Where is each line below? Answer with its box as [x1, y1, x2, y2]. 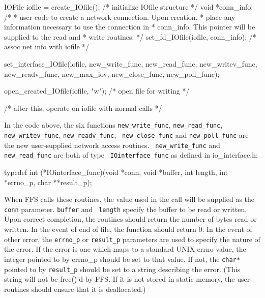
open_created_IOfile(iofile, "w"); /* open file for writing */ [4, 85, 190, 96]
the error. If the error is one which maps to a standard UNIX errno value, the [4, 244, 246, 254]
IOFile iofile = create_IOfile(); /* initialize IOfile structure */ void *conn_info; [4, 2, 253, 12]
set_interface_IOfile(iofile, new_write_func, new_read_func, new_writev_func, [4, 58, 257, 69]
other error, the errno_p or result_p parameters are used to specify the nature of [4, 233, 260, 244]
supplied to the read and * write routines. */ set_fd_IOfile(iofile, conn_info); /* [4, 31, 256, 42]
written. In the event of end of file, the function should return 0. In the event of [4, 224, 252, 234]
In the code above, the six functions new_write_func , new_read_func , [4, 120, 223, 130]
